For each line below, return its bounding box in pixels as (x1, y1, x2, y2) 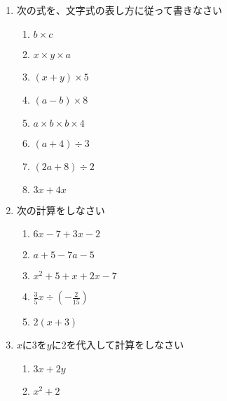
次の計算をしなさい (16, 202, 105, 217)
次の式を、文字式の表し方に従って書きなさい (16, 3, 223, 17)
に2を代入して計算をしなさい (51, 337, 184, 352)
